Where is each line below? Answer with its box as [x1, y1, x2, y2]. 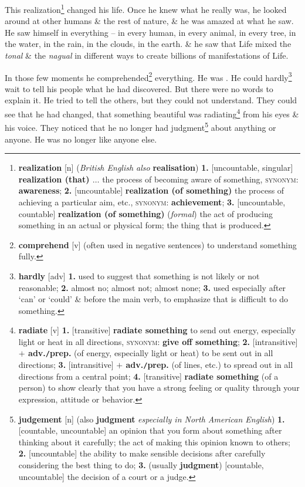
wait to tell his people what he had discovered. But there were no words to [5, 82, 273, 94]
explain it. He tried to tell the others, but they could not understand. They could [5, 94, 297, 106]
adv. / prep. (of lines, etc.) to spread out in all [126, 359, 293, 371]
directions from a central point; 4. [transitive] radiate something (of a [18, 370, 279, 382]
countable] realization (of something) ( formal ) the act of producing [18, 207, 273, 219]
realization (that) [18, 173, 90, 185]
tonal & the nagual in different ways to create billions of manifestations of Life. [5, 49, 289, 62]
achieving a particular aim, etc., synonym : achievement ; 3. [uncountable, [18, 195, 286, 208]
